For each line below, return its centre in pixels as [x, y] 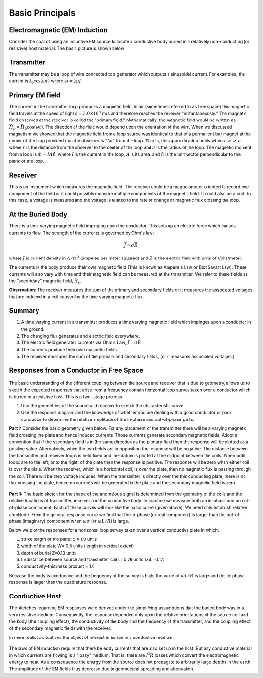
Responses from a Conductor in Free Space [76, 370]
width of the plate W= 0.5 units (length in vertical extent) [78, 546]
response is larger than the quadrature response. [58, 582]
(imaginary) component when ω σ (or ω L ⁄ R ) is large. [76, 521]
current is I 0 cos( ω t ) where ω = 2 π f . [46, 81]
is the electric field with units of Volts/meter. [198, 258]
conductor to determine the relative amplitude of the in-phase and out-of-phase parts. [108, 419]
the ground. [33, 329]
